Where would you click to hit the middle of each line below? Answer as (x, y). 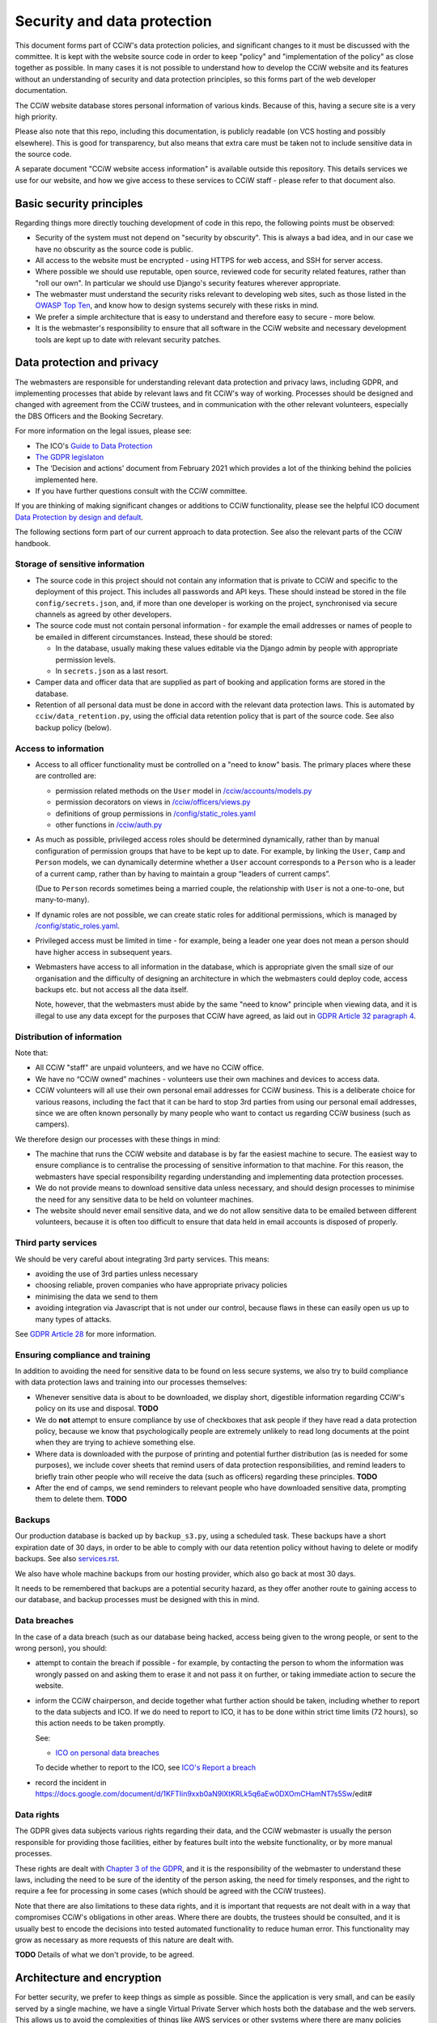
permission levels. (86, 659)
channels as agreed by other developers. (104, 614)
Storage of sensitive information (80, 564)
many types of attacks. (74, 1319)
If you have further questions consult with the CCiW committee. (141, 491)
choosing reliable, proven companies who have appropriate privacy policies (161, 1285)
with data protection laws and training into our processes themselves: (131, 1382)
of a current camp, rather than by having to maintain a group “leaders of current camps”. (183, 873)
